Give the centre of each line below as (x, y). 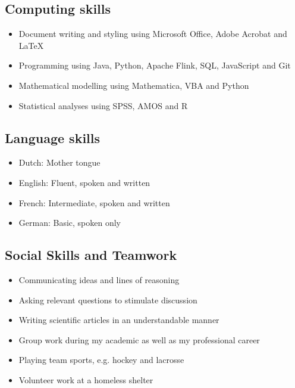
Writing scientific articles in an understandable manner (119, 320)
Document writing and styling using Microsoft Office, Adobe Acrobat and (153, 34)
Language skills (53, 137)
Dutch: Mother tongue (59, 162)
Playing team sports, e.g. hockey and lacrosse (101, 360)
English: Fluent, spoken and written (84, 182)
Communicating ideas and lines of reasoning (99, 279)
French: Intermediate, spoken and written (94, 202)
